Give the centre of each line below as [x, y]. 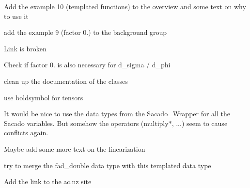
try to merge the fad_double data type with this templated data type [108, 165]
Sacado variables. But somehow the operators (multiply [86, 123]
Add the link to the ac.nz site [48, 181]
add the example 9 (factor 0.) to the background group [86, 32]
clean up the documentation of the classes [66, 81]
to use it [16, 16]
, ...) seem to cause [200, 123]
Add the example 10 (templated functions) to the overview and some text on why [125, 6]
